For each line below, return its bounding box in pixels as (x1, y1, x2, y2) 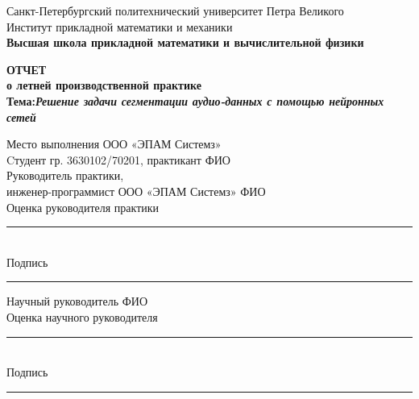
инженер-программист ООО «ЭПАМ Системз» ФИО (6, 182, 266, 199)
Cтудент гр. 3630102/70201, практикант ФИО (6, 151, 230, 168)
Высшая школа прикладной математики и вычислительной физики (6, 34, 364, 51)
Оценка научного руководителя (6, 308, 158, 325)
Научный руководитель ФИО (6, 293, 147, 310)
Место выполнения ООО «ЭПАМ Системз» (6, 135, 222, 152)
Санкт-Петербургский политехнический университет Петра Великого (6, 2, 344, 19)
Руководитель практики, (6, 167, 124, 184)
